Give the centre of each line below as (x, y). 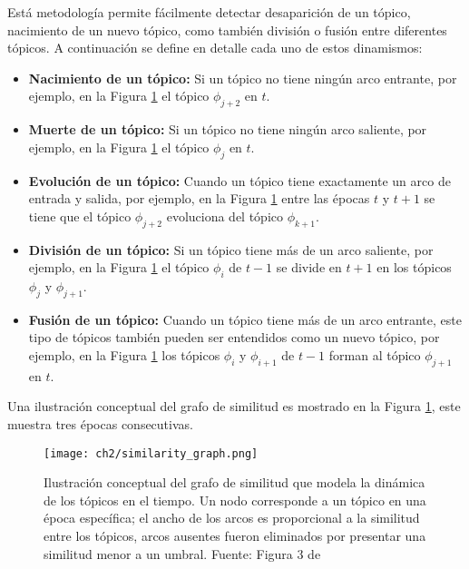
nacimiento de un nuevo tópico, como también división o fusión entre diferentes (227, 29)
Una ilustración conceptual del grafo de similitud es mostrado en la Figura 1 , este (234, 406)
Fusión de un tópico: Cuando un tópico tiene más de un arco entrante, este (245, 319)
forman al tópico (375, 354)
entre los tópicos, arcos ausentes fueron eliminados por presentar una (235, 535)
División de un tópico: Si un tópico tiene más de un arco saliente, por (231, 249)
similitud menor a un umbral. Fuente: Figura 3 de (182, 553)
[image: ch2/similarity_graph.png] (151, 453)
